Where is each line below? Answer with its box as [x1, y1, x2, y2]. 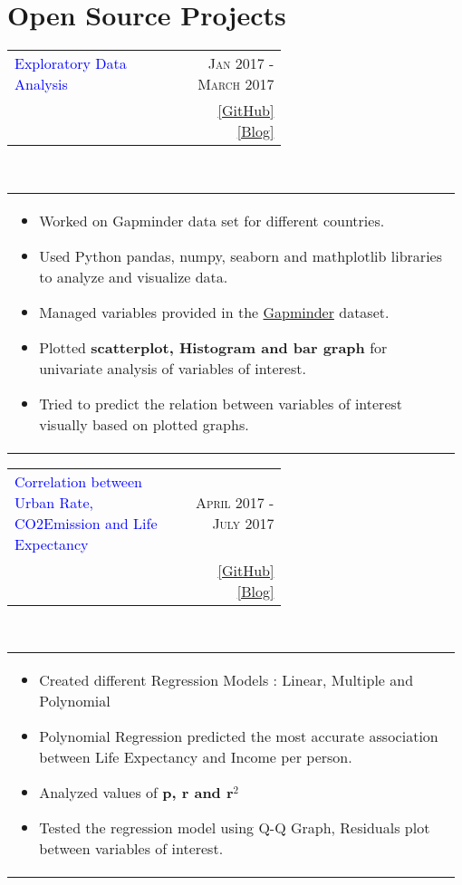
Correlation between [14, 470, 142, 492]
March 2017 [197, 73, 274, 95]
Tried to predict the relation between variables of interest [39, 392, 403, 414]
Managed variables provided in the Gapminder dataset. [39, 301, 390, 322]
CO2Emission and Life [14, 512, 158, 534]
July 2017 [212, 512, 274, 534]
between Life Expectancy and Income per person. [39, 746, 352, 768]
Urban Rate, [14, 491, 93, 513]
